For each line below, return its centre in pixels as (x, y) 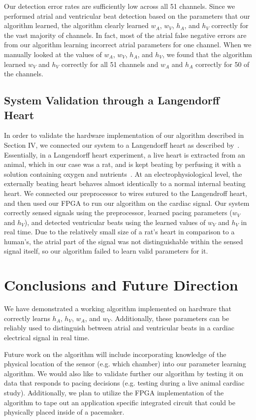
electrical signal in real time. (47, 337)
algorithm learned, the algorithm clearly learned (76, 25)
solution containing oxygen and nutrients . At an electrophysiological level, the (123, 174)
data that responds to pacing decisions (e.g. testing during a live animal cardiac (124, 383)
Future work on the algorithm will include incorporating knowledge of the (115, 354)
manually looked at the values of (53, 54)
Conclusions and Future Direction (121, 285)
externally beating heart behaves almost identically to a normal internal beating (125, 183)
